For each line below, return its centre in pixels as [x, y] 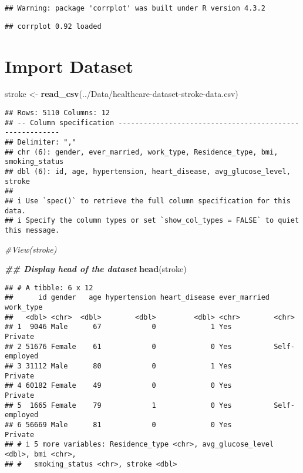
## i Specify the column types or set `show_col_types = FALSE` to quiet [152, 221]
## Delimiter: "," [41, 142]
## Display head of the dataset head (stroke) [96, 269]
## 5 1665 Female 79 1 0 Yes [118, 405]
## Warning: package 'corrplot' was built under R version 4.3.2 [135, 8]
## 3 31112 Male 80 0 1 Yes [118, 366]
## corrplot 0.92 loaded [53, 26]
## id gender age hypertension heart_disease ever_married [137, 298]
